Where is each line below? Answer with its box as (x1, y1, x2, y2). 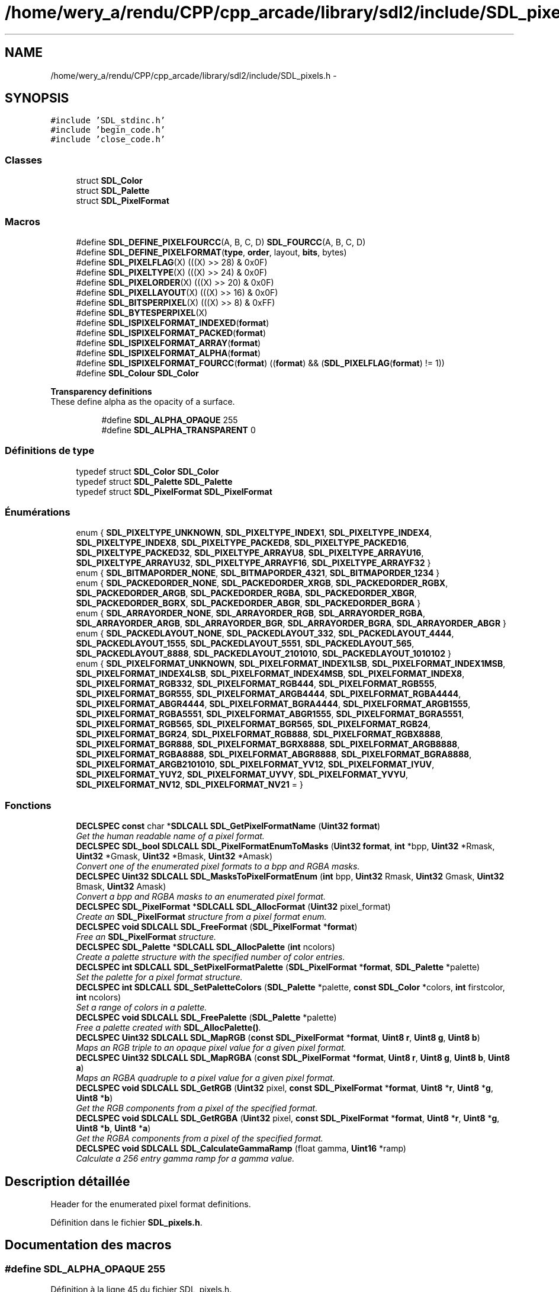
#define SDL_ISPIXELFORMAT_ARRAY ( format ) (76, 337, 261, 348)
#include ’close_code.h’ (50, 135, 166, 145)
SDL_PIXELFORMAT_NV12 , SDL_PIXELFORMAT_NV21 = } (76, 779, 303, 790)
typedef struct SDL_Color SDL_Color (76, 466, 219, 476)
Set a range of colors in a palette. (76, 1002, 207, 1013)
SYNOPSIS (5, 91, 69, 106)
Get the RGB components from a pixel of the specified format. (76, 1103, 318, 1114)
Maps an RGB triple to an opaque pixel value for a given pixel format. (76, 1042, 346, 1053)
